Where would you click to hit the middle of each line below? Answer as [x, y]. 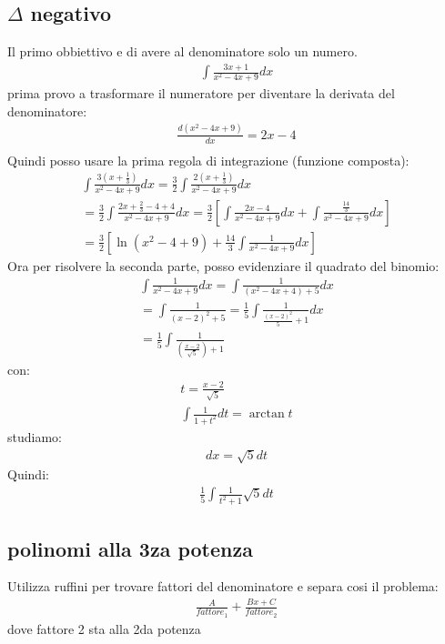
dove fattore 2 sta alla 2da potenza [104, 628]
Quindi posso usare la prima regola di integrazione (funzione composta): [208, 160]
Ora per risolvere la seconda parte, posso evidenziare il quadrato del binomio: [223, 265]
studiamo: [35, 436]
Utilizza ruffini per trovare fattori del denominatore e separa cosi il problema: [223, 586]
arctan [267, 414]
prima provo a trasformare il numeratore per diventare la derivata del [201, 93]
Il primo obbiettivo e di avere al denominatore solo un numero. [182, 51]
